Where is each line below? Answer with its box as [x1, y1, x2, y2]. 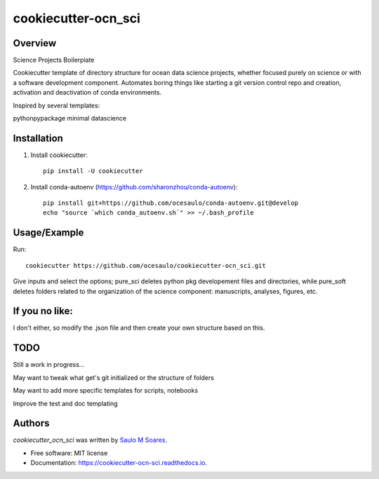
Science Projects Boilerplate [13, 56, 95, 65]
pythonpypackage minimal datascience [13, 114, 126, 123]
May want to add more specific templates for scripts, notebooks [13, 386, 199, 395]
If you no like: [13, 305, 73, 317]
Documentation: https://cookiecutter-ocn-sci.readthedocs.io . [30, 459, 207, 467]
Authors [13, 417, 50, 429]
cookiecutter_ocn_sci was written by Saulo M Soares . [13, 436, 168, 445]
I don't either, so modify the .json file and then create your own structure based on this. [13, 323, 265, 332]
